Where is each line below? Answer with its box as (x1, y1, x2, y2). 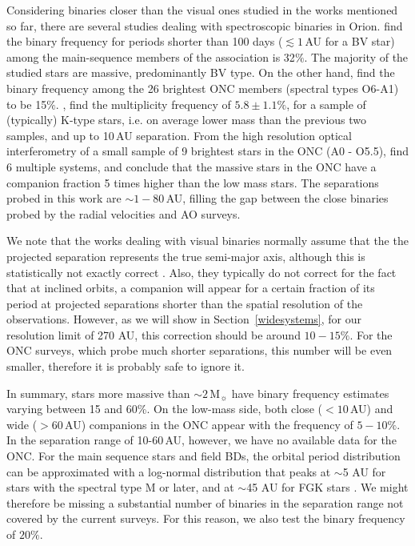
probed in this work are (6, 190, 122, 207)
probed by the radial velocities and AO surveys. (6, 205, 241, 222)
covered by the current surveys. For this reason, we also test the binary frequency (6, 510, 405, 527)
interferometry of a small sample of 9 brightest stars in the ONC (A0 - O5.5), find (6, 143, 409, 159)
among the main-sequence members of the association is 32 (6, 48, 295, 65)
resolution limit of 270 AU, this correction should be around (6, 326, 301, 343)
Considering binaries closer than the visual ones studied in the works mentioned (6, 2, 398, 18)
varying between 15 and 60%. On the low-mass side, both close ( (6, 400, 323, 417)
